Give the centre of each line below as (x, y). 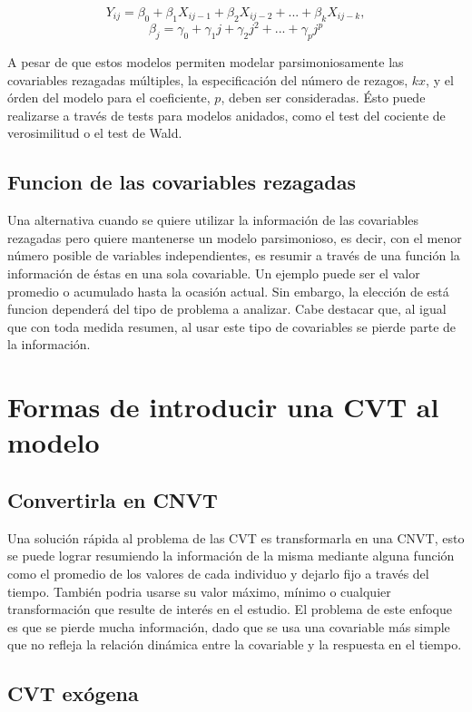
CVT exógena (73, 693)
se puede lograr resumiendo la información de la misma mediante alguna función (231, 556)
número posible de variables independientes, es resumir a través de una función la (234, 255)
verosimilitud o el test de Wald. (95, 133)
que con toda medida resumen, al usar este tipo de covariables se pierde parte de (232, 326)
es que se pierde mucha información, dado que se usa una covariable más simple (229, 626)
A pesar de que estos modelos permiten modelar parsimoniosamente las (206, 62)
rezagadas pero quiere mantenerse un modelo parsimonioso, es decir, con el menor (235, 237)
